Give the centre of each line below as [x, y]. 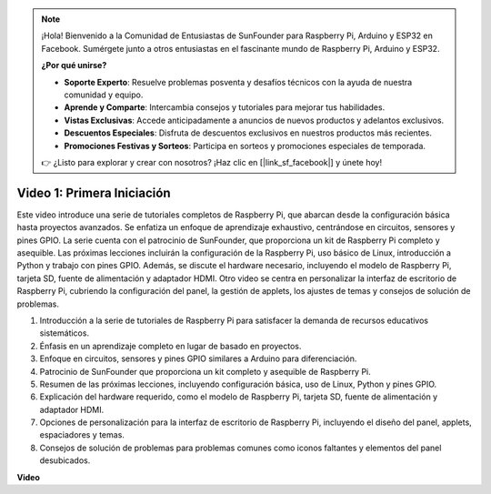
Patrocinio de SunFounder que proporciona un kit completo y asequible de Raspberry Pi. [205, 371]
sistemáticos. [65, 333]
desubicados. [65, 460]
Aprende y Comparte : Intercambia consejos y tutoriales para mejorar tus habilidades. [225, 107]
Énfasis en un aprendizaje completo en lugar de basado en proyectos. [170, 346]
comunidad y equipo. [104, 95]
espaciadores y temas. [82, 435]
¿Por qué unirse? [74, 66]
